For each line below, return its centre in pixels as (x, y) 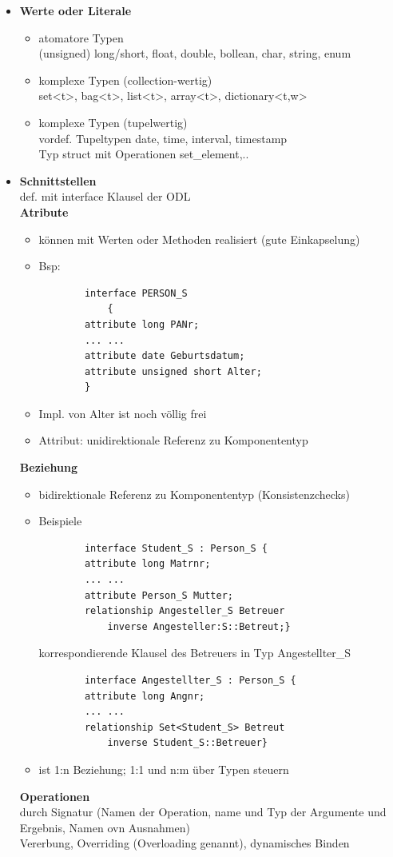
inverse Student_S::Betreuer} (187, 743)
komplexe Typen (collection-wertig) (125, 80)
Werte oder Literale (75, 10)
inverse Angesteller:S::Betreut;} (199, 626)
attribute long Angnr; (145, 696)
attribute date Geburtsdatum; (165, 356)
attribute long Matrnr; (147, 564)
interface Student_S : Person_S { (176, 548)
